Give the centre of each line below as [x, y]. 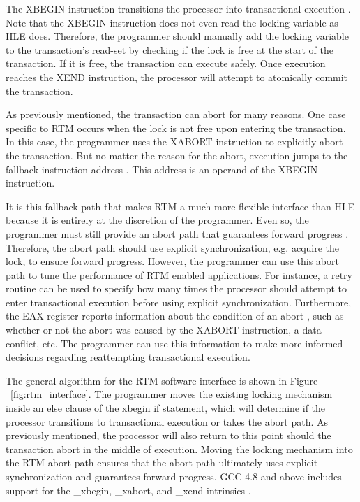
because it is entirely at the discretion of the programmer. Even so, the [157, 220]
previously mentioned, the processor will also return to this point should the [168, 435]
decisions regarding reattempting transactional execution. [128, 357]
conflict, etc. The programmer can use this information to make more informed [174, 343]
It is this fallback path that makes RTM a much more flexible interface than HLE [180, 206]
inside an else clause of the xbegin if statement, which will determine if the [166, 408]
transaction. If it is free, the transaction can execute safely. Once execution [166, 63]
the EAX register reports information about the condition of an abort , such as [175, 316]
